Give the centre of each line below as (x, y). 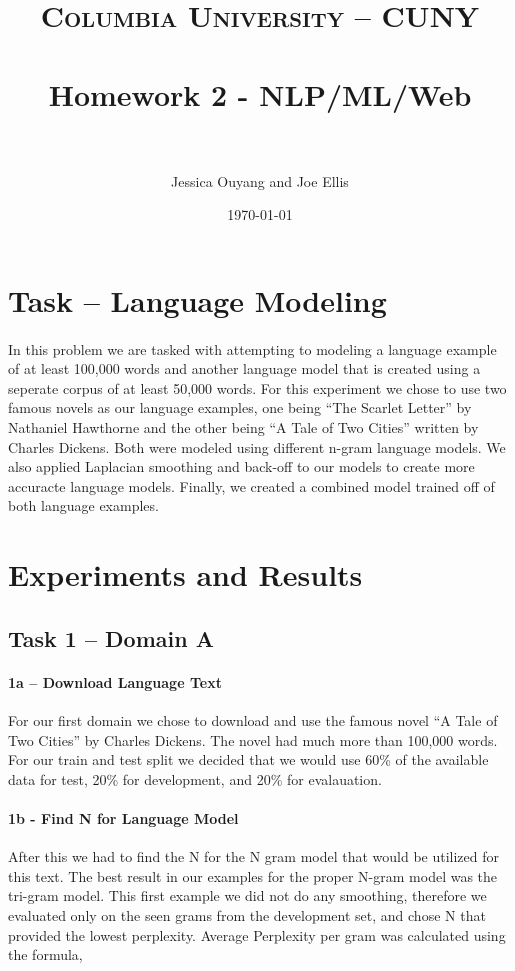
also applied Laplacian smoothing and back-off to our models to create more (241, 466)
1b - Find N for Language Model (123, 817)
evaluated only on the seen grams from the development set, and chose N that (247, 914)
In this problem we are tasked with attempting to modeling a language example (252, 348)
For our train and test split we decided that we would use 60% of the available (248, 759)
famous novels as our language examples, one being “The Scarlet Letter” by (240, 407)
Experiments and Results (185, 574)
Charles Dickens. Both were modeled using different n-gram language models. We (257, 446)
